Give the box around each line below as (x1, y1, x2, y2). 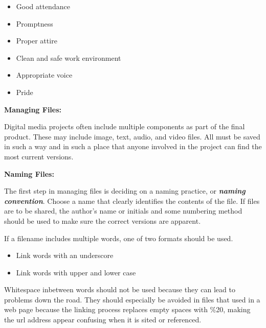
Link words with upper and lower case (16, 267, 136, 277)
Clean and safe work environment (16, 52, 121, 63)
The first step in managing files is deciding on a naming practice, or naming (4, 185, 246, 196)
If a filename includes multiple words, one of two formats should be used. (4, 232, 233, 243)
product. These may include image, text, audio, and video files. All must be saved (4, 131, 260, 142)
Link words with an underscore (16, 250, 114, 261)
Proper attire (16, 35, 57, 46)
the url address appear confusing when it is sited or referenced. (4, 314, 202, 325)
